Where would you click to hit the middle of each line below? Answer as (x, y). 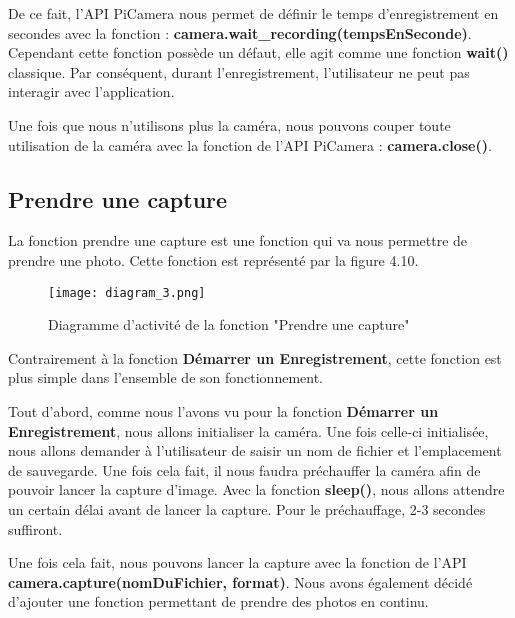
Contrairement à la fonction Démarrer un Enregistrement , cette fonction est (255, 357)
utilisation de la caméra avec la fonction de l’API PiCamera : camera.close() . (250, 144)
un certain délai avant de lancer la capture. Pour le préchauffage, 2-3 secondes (247, 508)
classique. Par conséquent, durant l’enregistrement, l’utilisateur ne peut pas (239, 71)
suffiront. (35, 528)
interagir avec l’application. (91, 91)
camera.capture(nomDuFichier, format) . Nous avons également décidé (240, 581)
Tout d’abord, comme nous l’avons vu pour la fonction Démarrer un (223, 410)
